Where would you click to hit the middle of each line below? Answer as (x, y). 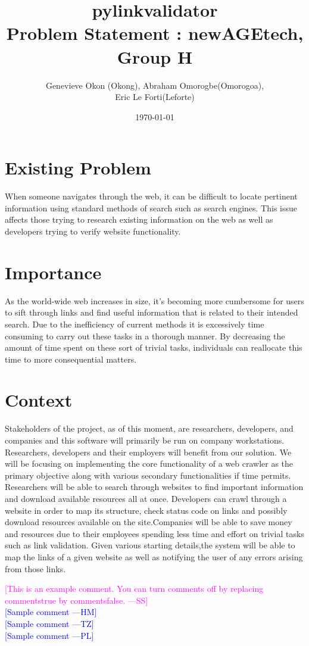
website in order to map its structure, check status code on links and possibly (146, 510)
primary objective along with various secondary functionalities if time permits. (148, 475)
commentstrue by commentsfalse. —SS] (77, 600)
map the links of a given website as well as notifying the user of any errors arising (154, 556)
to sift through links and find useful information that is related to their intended (152, 312)
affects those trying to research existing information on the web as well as (139, 219)
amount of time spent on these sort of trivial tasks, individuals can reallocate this (154, 347)
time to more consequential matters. (71, 359)
